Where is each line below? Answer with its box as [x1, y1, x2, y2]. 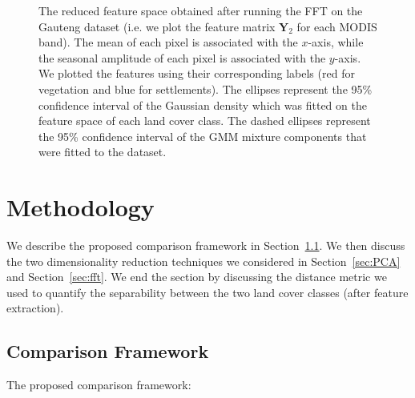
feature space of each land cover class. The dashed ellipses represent [38, 112, 371, 129]
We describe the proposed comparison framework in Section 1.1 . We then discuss [6, 237, 405, 254]
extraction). [6, 300, 64, 316]
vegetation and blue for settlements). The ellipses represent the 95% [38, 80, 373, 97]
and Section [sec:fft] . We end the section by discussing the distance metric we [6, 268, 387, 285]
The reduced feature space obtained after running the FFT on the [38, 2, 363, 18]
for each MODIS [296, 18, 377, 34]
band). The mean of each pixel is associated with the [38, 34, 298, 50]
